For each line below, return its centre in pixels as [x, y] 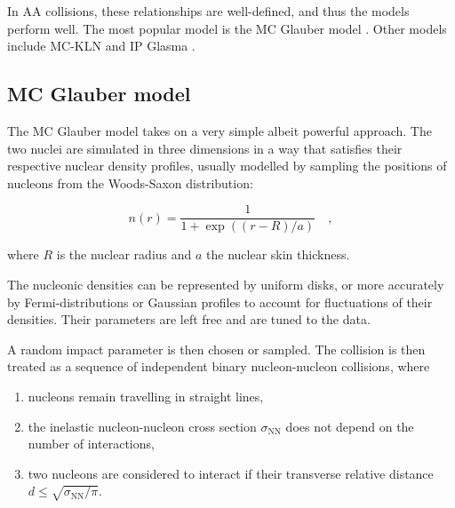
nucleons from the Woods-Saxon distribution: [130, 183]
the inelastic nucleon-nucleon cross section [142, 426]
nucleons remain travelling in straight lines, [146, 396]
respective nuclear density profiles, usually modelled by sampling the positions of [227, 166]
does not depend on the [350, 426]
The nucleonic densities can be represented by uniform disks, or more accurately [226, 285]
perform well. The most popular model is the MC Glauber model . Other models [227, 28]
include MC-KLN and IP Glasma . [101, 46]
